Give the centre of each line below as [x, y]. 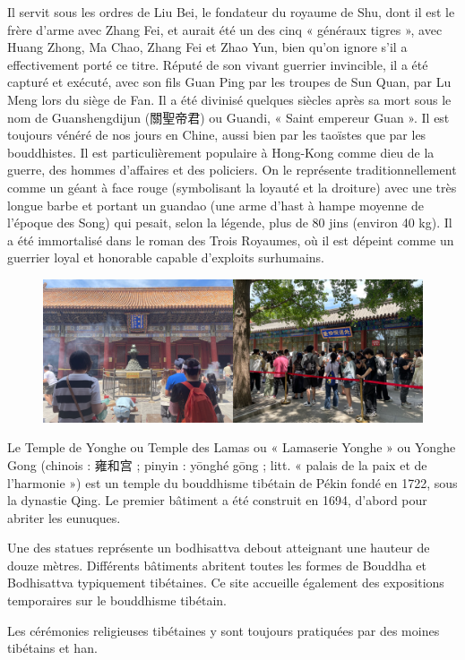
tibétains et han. [52, 648]
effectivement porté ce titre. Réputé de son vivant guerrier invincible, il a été [218, 64]
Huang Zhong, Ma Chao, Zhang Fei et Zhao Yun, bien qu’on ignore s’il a [207, 47]
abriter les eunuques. [64, 517]
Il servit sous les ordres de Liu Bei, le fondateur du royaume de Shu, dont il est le [231, 12]
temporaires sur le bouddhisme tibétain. [117, 600]
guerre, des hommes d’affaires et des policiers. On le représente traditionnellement [232, 170]
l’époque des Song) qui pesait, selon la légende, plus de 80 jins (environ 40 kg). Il [230, 223]
